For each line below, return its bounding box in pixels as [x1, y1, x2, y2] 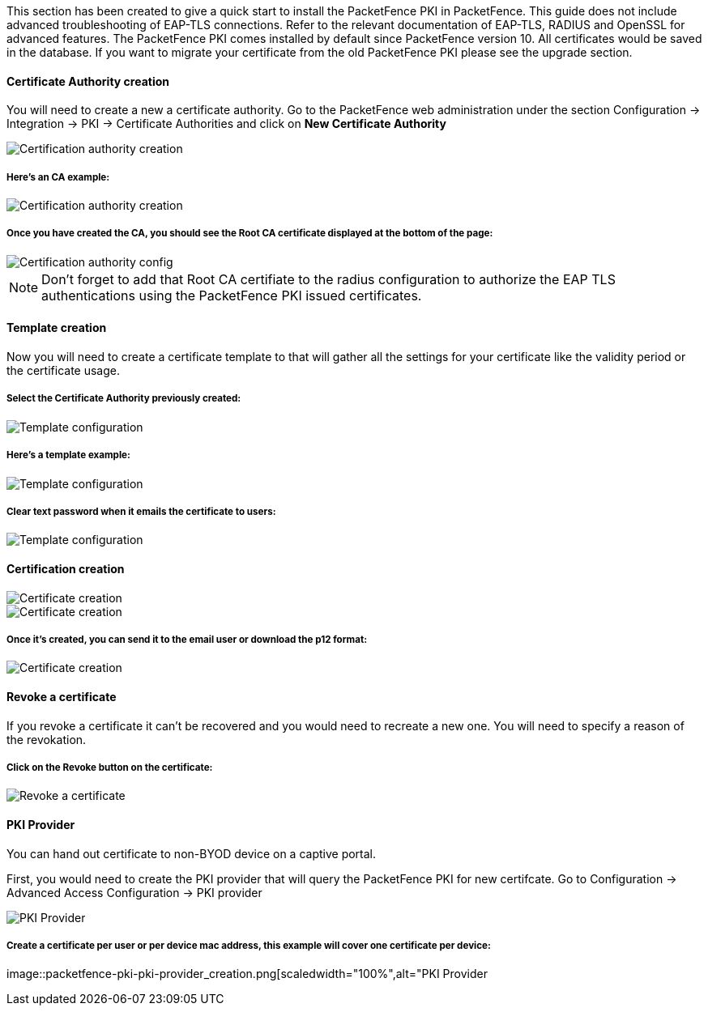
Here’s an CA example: [6, 171, 110, 183]
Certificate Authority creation [6, 74, 170, 88]
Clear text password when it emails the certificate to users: [6, 505, 276, 517]
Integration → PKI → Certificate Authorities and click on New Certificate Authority [6, 117, 446, 131]
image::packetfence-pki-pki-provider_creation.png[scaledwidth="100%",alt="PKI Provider [6, 967, 488, 981]
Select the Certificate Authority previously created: [6, 393, 241, 405]
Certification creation [6, 561, 125, 576]
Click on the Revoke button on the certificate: [6, 761, 213, 773]
